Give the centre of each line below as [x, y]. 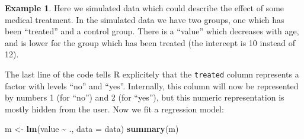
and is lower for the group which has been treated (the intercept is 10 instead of [150, 42]
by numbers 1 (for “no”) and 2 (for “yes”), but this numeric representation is [145, 97]
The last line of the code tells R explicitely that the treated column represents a [152, 74]
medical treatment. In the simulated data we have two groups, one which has [145, 19]
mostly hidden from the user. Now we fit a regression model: [114, 109]
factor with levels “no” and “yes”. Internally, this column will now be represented [152, 85]
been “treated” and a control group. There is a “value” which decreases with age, [152, 31]
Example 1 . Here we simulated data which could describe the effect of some [145, 8]
